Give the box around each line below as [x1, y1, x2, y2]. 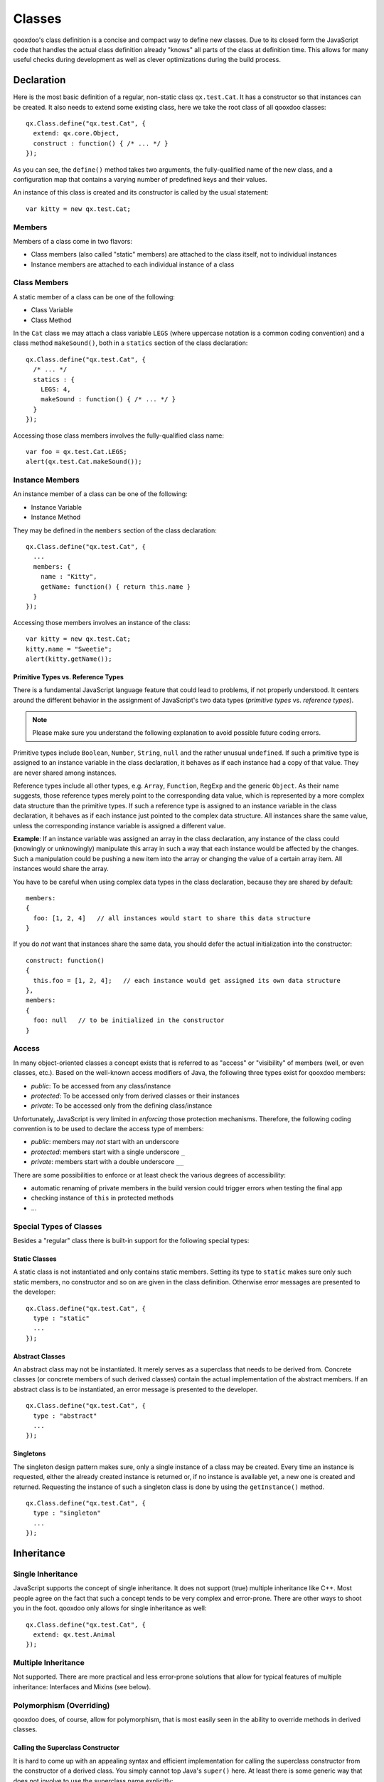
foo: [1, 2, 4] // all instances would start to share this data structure [33, 914, 311, 922]
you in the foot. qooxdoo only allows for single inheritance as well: [13, 1604, 207, 1612]
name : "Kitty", [40, 572, 97, 581]
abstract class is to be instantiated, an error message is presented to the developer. [13, 1385, 258, 1394]
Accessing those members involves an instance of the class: [13, 618, 191, 627]
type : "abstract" [33, 1411, 97, 1420]
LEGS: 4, [40, 385, 71, 393]
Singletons [13, 1449, 46, 1458]
